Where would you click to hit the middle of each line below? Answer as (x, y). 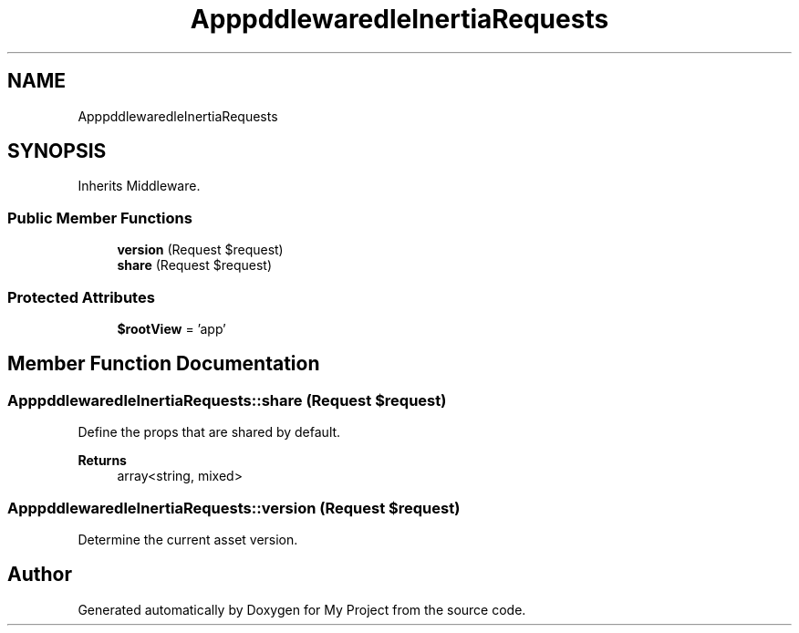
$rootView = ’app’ (171, 328)
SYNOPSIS (57, 151)
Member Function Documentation (164, 364)
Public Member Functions (100, 218)
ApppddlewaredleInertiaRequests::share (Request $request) (227, 400)
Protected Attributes (81, 297)
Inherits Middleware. (139, 186)
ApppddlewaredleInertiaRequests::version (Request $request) (234, 508)
